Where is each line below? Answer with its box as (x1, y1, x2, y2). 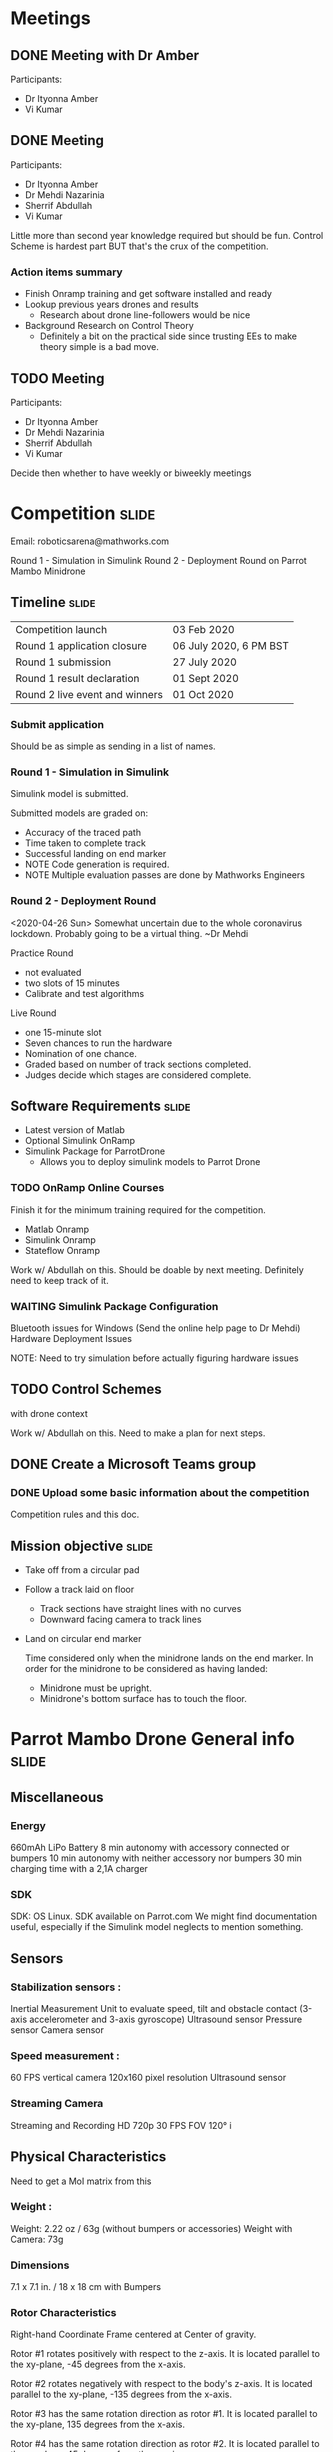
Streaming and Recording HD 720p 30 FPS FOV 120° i (10, 2119, 232, 2131)
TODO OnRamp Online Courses (10, 1181, 165, 1195)
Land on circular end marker (24, 1633, 142, 1645)
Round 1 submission (15, 655, 112, 669)
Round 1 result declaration (15, 671, 140, 685)
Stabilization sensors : (10, 1980, 122, 1994)
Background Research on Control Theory (24, 320, 195, 332)
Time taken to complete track (24, 837, 147, 849)
